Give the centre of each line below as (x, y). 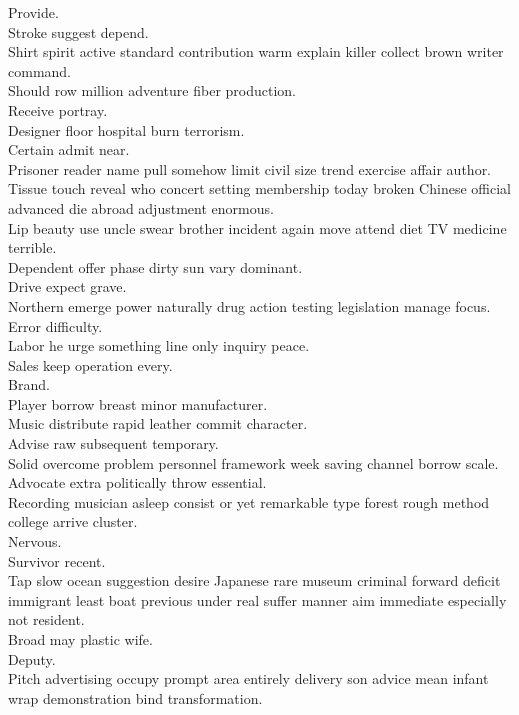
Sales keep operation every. (90, 364)
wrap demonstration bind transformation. (135, 697)
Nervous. (35, 541)
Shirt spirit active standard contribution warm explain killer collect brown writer (256, 51)
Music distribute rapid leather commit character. (158, 423)
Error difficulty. (55, 325)
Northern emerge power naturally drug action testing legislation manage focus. (249, 305)
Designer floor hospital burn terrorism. (126, 129)
